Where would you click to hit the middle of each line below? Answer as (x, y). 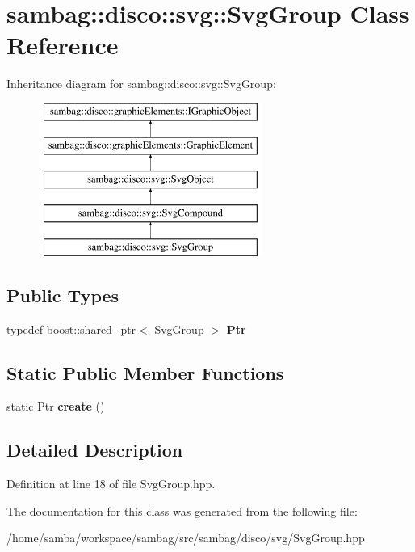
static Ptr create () (56, 406)
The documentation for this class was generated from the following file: (182, 510)
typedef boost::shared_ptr (71, 329)
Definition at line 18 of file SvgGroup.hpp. (111, 484)
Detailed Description (95, 450)
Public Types (63, 295)
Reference (63, 45)
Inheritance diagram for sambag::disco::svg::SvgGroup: (141, 84)
